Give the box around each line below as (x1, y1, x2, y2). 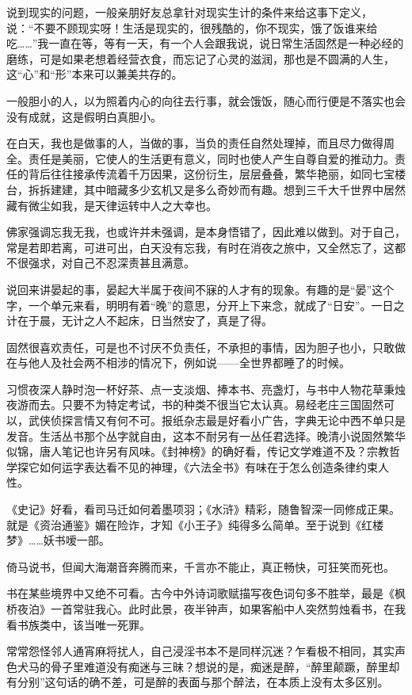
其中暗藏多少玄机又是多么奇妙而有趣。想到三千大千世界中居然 (83, 181, 406, 197)
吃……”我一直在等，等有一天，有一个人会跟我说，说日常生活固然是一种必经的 (6, 35, 404, 52)
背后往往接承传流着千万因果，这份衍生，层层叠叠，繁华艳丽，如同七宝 (28, 166, 395, 182)
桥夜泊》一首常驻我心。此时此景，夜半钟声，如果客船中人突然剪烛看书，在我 (6, 601, 406, 617)
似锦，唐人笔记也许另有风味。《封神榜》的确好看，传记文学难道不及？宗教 (6, 443, 389, 460)
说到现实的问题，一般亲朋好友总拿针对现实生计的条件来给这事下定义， (6, 4, 372, 20)
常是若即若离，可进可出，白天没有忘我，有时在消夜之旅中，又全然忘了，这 (6, 239, 395, 255)
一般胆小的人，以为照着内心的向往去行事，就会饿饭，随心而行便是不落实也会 (6, 92, 406, 109)
